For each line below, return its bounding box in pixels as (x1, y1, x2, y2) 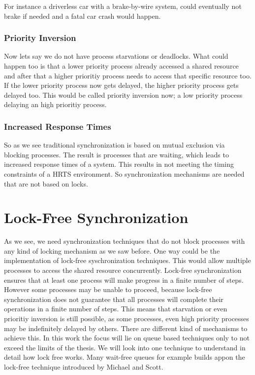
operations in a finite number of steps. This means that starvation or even (4, 303, 227, 314)
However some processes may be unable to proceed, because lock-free (4, 284, 212, 295)
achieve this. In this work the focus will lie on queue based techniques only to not (4, 333, 250, 343)
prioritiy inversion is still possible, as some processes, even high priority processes (4, 313, 249, 324)
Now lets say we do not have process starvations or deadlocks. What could (4, 51, 228, 61)
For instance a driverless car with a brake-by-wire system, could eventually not (4, 1, 242, 11)
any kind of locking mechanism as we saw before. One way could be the (4, 245, 220, 256)
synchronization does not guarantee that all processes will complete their (4, 294, 223, 304)
